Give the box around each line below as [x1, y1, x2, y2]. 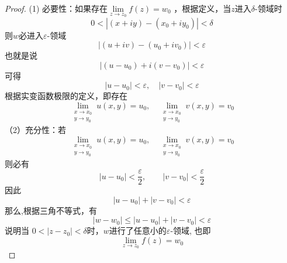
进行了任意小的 [109, 224, 167, 237]
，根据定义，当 [174, 2, 231, 14]
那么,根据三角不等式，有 [5, 204, 97, 216]
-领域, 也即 [170, 224, 211, 237]
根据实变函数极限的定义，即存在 [5, 90, 127, 102]
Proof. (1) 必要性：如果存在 [5, 2, 108, 14]
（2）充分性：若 [5, 124, 66, 136]
